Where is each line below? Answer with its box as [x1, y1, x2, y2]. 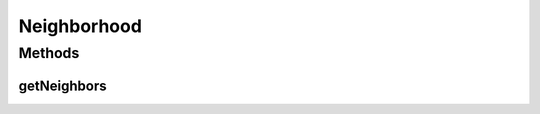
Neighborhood [18, 15, 142, 37]
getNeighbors [18, 77, 107, 94]
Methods [18, 44, 80, 62]
